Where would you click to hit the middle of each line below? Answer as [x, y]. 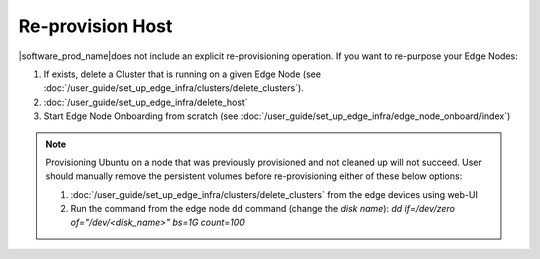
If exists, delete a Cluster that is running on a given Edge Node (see [182, 74]
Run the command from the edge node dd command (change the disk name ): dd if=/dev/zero [262, 209]
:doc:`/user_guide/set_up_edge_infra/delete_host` [146, 102]
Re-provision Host [95, 26]
